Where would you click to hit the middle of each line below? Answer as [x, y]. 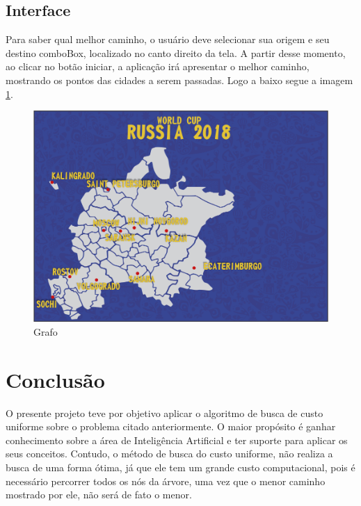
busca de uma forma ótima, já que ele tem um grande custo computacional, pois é [180, 467]
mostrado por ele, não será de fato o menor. [99, 495]
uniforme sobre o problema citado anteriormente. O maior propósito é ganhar [171, 426]
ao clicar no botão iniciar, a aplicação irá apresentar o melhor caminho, [158, 66]
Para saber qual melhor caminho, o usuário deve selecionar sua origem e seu [168, 39]
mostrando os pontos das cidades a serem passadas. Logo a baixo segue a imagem [179, 80]
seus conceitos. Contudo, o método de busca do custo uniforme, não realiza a [169, 454]
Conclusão [55, 379]
